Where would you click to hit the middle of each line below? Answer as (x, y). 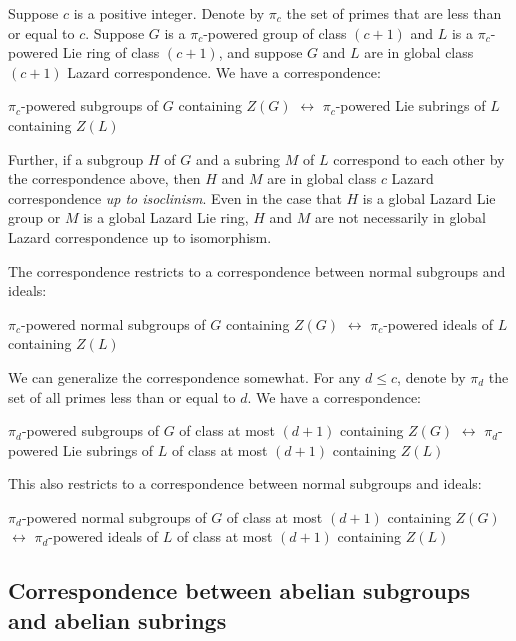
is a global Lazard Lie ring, (166, 217)
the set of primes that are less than (394, 13)
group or (34, 217)
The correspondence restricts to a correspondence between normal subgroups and (257, 270)
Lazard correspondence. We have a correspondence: (224, 71)
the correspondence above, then (104, 178)
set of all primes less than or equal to (122, 396)
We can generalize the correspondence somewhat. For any (184, 376)
